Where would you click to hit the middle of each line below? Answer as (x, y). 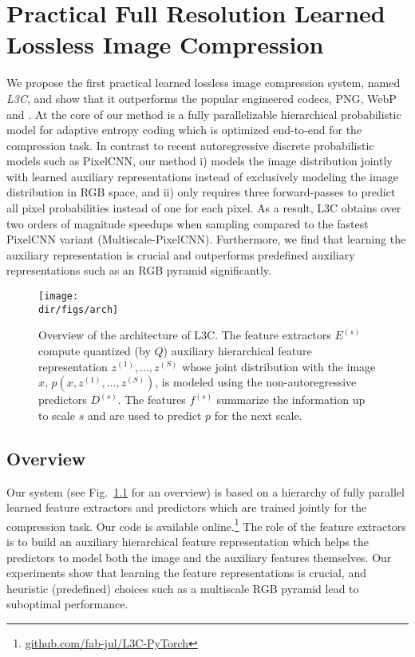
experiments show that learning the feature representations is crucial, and (186, 573)
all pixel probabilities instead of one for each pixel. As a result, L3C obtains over (204, 208)
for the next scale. (258, 415)
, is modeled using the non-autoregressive (256, 382)
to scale (57, 415)
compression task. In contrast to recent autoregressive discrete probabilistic (190, 145)
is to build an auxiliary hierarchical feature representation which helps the (188, 541)
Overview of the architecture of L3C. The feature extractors (185, 335)
